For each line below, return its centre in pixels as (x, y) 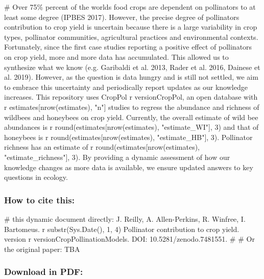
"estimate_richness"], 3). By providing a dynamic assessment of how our (117, 157)
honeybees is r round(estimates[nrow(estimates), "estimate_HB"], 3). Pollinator (128, 137)
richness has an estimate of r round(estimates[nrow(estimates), (102, 147)
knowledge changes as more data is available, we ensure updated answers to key (129, 167)
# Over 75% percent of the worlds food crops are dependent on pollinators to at (130, 7)
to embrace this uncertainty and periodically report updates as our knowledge (126, 87)
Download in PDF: (44, 272)
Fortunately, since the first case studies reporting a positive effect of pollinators (128, 47)
